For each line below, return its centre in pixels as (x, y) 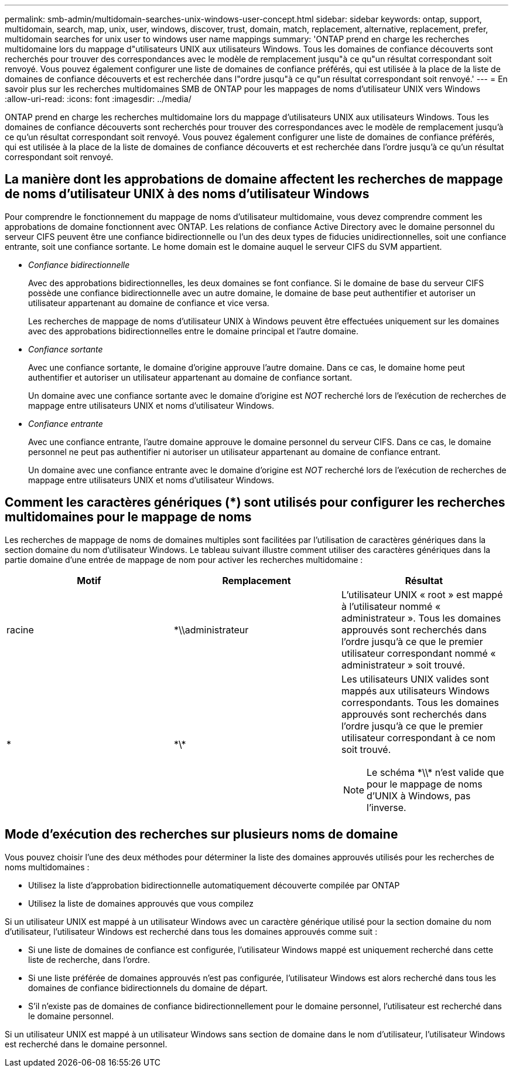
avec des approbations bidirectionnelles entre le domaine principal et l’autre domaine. (194, 331)
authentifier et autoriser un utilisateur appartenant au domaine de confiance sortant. (190, 377)
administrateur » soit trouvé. (403, 665)
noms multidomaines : (47, 867)
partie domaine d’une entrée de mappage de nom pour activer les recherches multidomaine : (184, 559)
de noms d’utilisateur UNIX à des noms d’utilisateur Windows (187, 194)
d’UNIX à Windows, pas (419, 795)
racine (20, 630)
